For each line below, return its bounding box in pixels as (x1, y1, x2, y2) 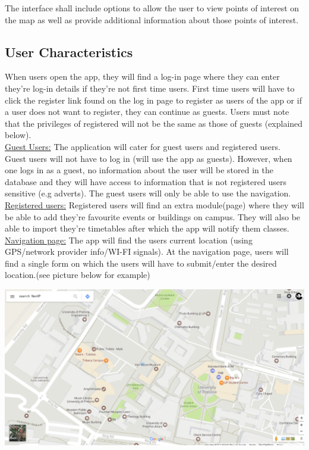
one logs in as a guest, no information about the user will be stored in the (5, 164, 274, 176)
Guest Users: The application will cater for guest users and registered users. (5, 140, 280, 152)
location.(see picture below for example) (5, 268, 150, 281)
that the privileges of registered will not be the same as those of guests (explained (5, 117, 303, 129)
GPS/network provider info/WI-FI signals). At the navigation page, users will (5, 245, 289, 258)
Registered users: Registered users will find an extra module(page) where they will (5, 198, 304, 211)
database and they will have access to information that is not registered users (5, 175, 286, 187)
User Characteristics (5, 42, 133, 61)
